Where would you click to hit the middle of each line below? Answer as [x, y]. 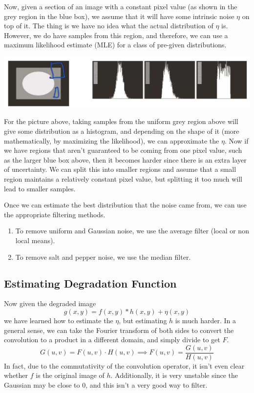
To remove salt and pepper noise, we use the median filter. [103, 257]
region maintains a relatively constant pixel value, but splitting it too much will [123, 178]
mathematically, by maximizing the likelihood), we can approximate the [112, 140]
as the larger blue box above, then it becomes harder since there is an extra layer [125, 159]
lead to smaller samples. [40, 188]
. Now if [236, 140]
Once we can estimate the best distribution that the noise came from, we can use [125, 205]
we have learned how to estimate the [59, 320]
